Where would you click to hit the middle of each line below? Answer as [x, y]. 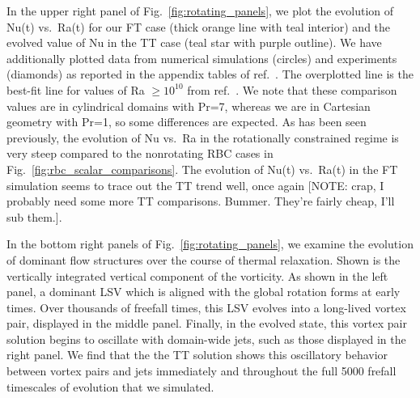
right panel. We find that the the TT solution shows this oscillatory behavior [197, 355]
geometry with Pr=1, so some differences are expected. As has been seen [187, 122]
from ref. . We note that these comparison [292, 89]
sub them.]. [34, 216]
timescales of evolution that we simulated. [110, 386]
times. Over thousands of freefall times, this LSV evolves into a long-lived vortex [206, 307]
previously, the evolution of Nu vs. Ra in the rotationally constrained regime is [203, 137]
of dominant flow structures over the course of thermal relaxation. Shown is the [204, 259]
